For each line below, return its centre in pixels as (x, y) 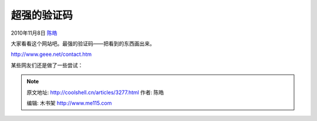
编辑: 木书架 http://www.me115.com (69, 103)
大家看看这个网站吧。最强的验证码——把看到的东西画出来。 (83, 43)
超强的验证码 (42, 15)
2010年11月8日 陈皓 (34, 33)
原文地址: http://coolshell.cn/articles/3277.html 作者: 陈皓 (95, 92)
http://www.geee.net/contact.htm (51, 54)
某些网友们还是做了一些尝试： (47, 65)
